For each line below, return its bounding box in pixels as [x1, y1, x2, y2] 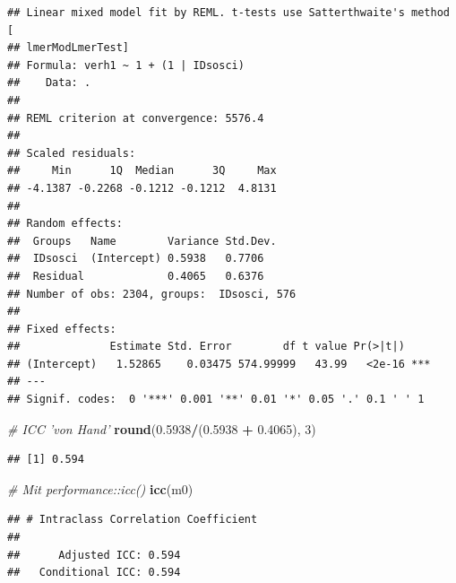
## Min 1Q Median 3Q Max [7, 164, 277, 178]
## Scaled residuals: [7, 146, 136, 160]
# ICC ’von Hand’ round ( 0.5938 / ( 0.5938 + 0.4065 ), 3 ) [7, 419, 316, 438]
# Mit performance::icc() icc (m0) [7, 479, 194, 498]
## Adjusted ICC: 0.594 [7, 548, 181, 561]
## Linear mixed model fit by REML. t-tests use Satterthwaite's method [7, 6, 450, 19]
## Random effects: [7, 217, 123, 231]
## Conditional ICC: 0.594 [7, 566, 181, 579]
